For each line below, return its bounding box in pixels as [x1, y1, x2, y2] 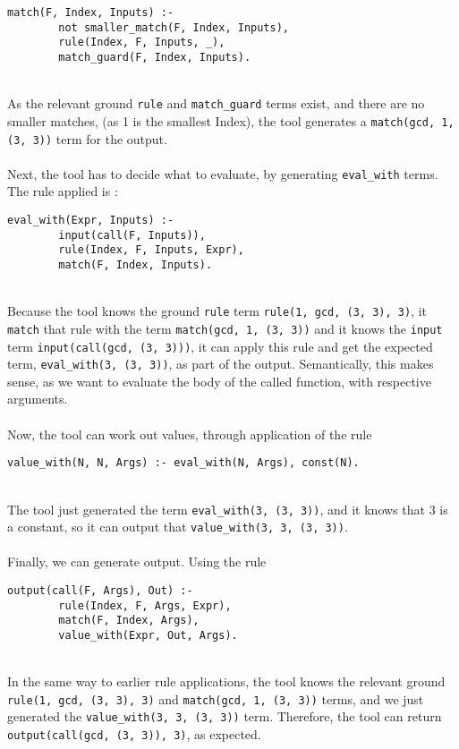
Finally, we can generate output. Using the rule [7, 552, 267, 571]
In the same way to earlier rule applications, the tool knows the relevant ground [7, 672, 446, 691]
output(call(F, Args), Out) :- [7, 584, 193, 597]
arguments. [7, 389, 68, 408]
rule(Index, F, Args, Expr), [58, 599, 232, 612]
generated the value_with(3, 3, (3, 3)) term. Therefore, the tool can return [7, 707, 442, 726]
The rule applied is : [7, 182, 118, 200]
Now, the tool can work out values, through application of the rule [7, 424, 372, 443]
